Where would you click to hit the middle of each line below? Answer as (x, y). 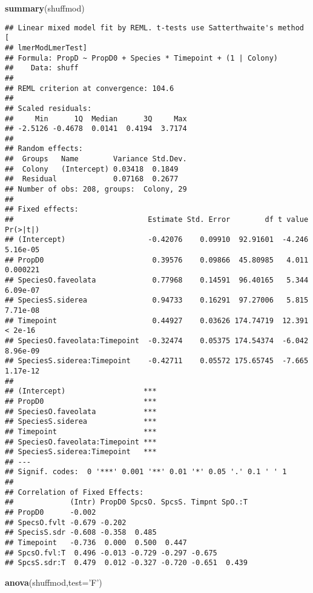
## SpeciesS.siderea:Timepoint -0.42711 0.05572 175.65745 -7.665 (157, 361)
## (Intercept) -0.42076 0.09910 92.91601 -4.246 (157, 240)
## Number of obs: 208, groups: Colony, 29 (96, 189)
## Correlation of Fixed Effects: (74, 492)
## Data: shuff (42, 68)
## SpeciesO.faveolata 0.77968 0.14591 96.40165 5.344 (157, 280)
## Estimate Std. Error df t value (157, 220)
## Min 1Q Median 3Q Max (96, 119)
